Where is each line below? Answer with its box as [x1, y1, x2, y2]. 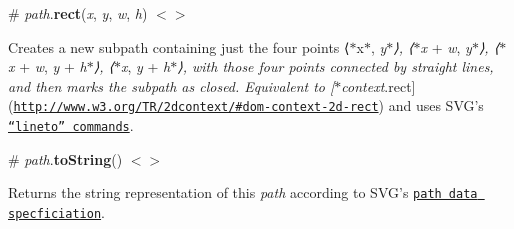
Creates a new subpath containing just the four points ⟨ [8, 36, 350, 57]
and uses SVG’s [388, 95, 484, 116]
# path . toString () [8, 148, 123, 169]
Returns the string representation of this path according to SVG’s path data [8, 182, 478, 203]
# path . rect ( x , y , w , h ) [8, 3, 148, 23]
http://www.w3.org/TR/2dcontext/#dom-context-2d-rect [13, 100, 379, 115]
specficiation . [8, 201, 105, 222]
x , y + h [121, 56, 171, 77]
